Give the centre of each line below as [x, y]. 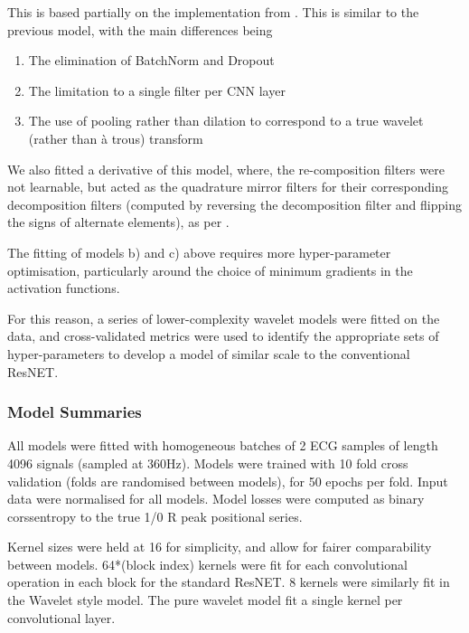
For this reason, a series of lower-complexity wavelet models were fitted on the [224, 318]
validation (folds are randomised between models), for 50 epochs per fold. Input [228, 481]
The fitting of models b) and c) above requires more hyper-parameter [199, 252]
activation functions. [64, 288]
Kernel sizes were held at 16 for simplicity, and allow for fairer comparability [220, 547]
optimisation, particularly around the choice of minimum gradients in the [210, 270]
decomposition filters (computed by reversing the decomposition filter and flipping [234, 204]
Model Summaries [75, 412]
